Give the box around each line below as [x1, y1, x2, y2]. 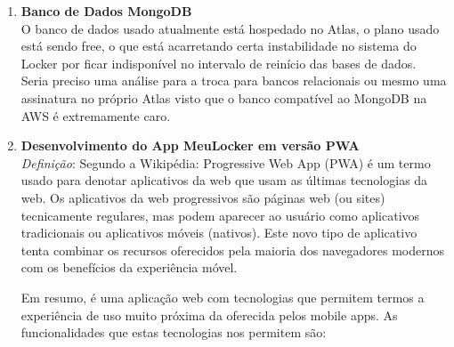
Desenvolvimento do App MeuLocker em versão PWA [20, 136, 360, 155]
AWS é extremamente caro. [20, 106, 171, 125]
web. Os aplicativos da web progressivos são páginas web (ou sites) [20, 188, 385, 206]
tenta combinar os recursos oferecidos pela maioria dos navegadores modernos [20, 240, 445, 259]
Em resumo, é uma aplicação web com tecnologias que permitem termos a [20, 287, 425, 306]
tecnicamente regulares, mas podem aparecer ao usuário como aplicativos [20, 206, 420, 224]
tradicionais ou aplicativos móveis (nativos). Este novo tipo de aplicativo [20, 223, 418, 242]
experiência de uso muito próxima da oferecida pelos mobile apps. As [20, 305, 398, 324]
